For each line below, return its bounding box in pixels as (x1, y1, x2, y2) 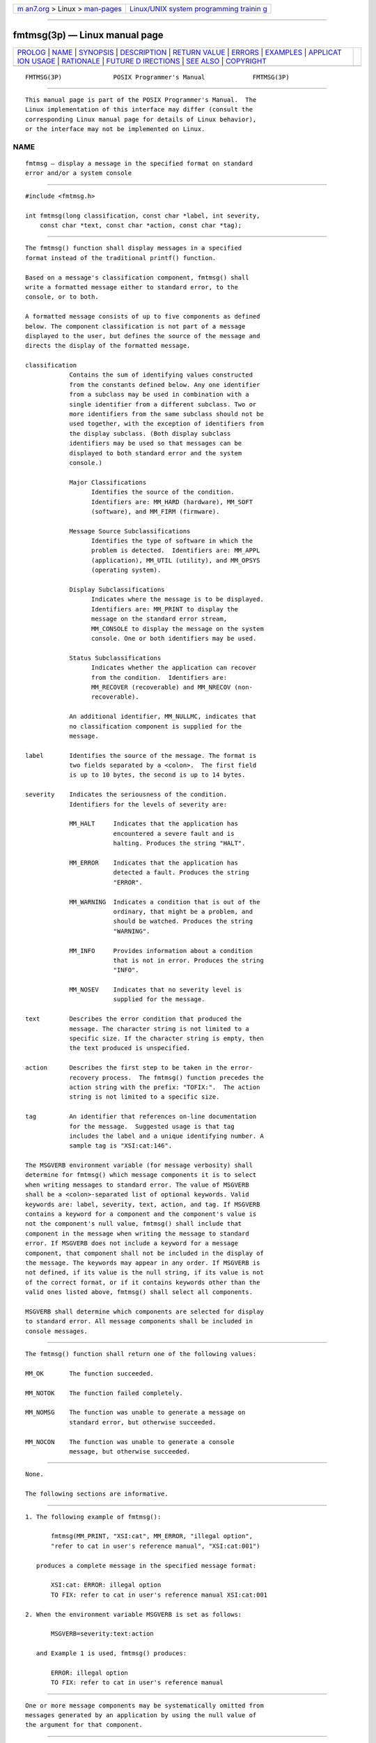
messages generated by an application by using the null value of (25, 1712, 257, 1719)
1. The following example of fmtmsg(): (25, 1513, 162, 1521)
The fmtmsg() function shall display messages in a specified (25, 244, 242, 252)
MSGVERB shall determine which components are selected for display (25, 1307, 264, 1316)
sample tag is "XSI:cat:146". (69, 1142, 173, 1150)
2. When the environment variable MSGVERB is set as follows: (25, 1611, 242, 1618)
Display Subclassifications (69, 586, 165, 594)
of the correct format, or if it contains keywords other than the (25, 1278, 260, 1286)
